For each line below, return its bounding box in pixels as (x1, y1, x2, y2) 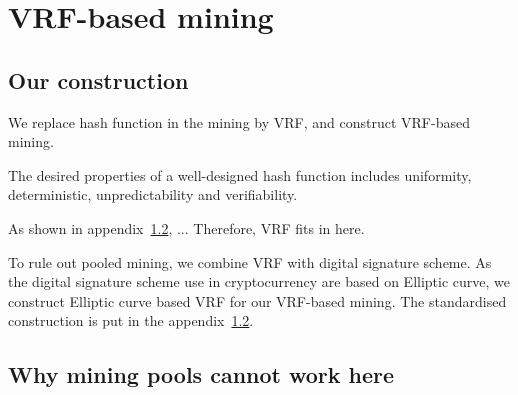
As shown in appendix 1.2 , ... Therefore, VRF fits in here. (8, 217, 365, 238)
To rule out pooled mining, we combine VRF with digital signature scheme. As (8, 251, 492, 272)
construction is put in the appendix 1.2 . (8, 310, 254, 331)
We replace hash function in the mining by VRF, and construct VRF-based (8, 111, 470, 132)
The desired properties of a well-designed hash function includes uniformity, (8, 164, 472, 185)
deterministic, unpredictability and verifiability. (8, 184, 298, 205)
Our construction (8, 64, 189, 95)
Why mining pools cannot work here (8, 359, 395, 390)
